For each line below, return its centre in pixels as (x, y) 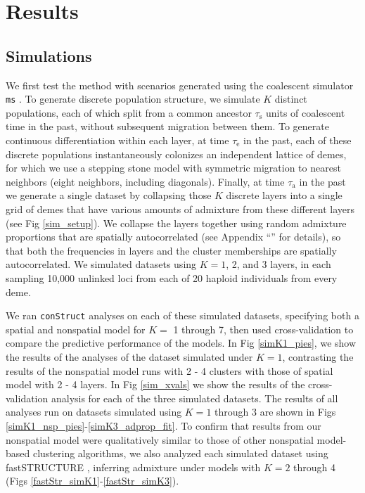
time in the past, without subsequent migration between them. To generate (167, 126)
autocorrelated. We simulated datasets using (101, 264)
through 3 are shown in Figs (275, 412)
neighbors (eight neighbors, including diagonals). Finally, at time (145, 181)
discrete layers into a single (284, 195)
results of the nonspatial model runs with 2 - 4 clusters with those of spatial (169, 370)
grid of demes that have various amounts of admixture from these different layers (180, 209)
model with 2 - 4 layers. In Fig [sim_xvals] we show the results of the (155, 384)
